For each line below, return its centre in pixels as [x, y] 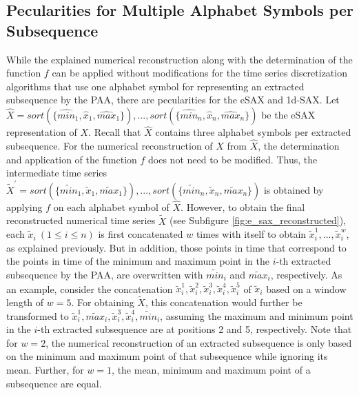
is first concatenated [141, 234]
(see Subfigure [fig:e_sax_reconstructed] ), [258, 220]
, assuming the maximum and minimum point [257, 315]
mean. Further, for [45, 369]
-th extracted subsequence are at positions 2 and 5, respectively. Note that [195, 329]
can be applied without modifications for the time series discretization [199, 73]
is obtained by [294, 189]
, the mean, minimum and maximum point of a [211, 369]
